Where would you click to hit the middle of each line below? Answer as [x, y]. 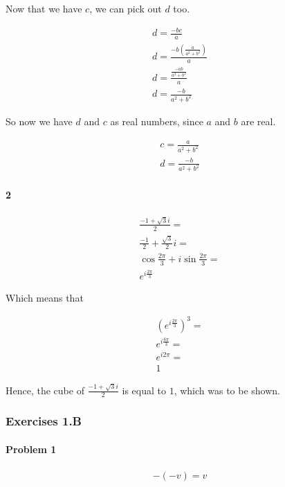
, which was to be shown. [227, 390]
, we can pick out [126, 8]
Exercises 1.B [44, 421]
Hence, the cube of [45, 390]
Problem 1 [31, 449]
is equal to [144, 390]
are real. [258, 121]
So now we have [39, 121]
